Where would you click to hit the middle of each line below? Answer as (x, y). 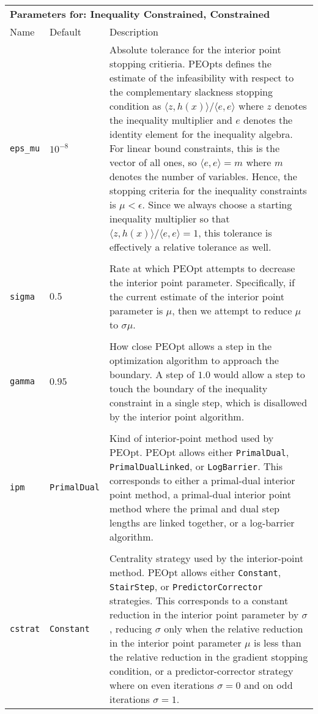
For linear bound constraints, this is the (194, 148)
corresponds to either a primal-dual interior (202, 480)
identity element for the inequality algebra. (201, 134)
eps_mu (25, 148)
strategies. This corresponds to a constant (199, 600)
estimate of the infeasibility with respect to (202, 78)
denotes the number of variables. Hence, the (203, 176)
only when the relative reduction (234, 629)
